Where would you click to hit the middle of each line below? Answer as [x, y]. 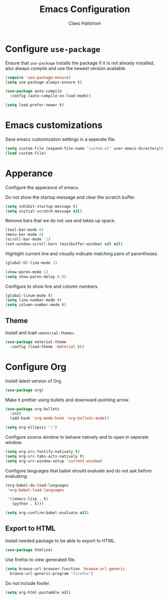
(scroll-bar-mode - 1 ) [28, 239]
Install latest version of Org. [34, 381]
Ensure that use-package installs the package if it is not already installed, [80, 63]
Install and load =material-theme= [40, 333]
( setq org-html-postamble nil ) [38, 592]
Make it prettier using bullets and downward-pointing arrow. [67, 400]
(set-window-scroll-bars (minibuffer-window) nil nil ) [64, 244]
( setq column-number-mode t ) [36, 305]
